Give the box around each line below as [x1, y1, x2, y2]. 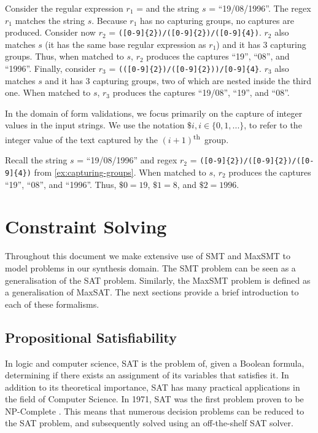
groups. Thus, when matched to [5, 50, 124, 63]
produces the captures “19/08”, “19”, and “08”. [112, 86, 290, 99]
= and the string [136, 2, 200, 14]
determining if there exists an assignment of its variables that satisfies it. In [5, 369, 289, 381]
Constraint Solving [5, 214, 167, 239]
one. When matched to [5, 86, 91, 99]
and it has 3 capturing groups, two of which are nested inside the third [45, 74, 312, 87]
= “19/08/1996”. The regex [209, 2, 311, 14]
